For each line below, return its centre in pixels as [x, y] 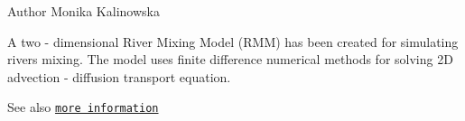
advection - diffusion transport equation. [119, 76]
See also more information [83, 107]
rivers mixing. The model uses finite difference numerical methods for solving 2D [230, 59]
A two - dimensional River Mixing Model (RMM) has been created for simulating [233, 41]
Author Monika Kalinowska [84, 11]
